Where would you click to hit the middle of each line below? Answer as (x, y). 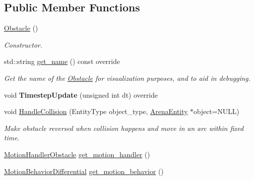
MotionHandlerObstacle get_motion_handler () (77, 154)
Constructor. (23, 44)
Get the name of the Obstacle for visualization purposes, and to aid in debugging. (127, 78)
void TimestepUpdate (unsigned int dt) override (81, 94)
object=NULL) (217, 111)
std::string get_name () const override (62, 61)
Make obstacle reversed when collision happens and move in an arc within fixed (124, 128)
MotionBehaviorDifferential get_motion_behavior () (84, 171)
